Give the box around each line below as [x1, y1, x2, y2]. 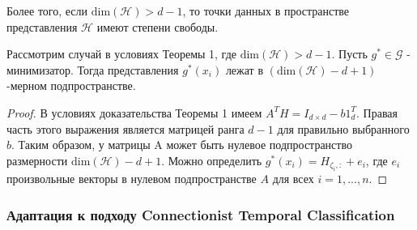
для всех [272, 170, 314, 187]
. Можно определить [161, 151, 262, 168]
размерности [6, 151, 68, 168]
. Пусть [331, 45, 368, 62]
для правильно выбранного [277, 120, 410, 137]
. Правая [356, 104, 398, 121]
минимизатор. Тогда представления [6, 61, 179, 78]
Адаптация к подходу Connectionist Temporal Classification [6, 204, 395, 224]
